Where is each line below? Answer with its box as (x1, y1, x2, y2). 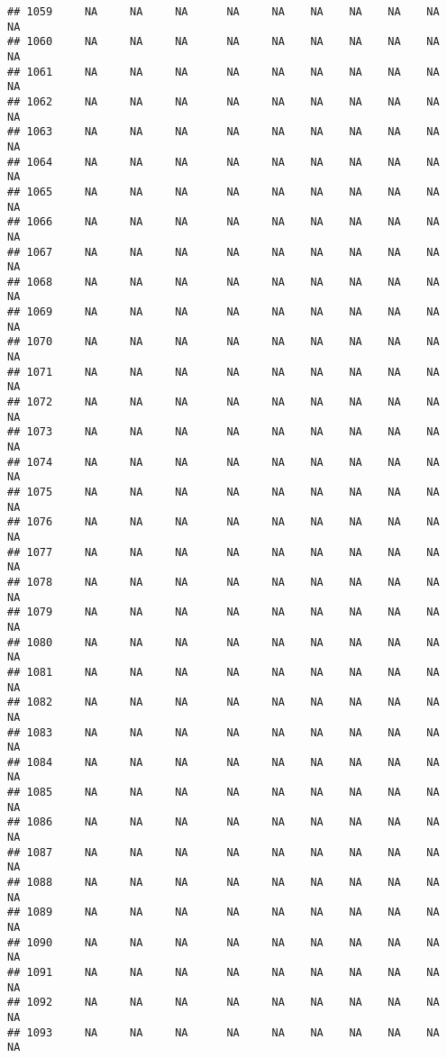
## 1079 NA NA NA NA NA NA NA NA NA (7, 606, 440, 619)
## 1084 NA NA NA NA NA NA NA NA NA (7, 755, 440, 769)
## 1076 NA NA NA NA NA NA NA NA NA (7, 515, 440, 529)
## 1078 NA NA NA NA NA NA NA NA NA (7, 575, 440, 588)
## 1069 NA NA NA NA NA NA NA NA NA (7, 306, 440, 319)
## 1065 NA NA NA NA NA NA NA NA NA (7, 185, 440, 198)
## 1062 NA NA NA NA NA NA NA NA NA (7, 95, 440, 108)
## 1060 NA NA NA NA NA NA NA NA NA (7, 35, 440, 49)
